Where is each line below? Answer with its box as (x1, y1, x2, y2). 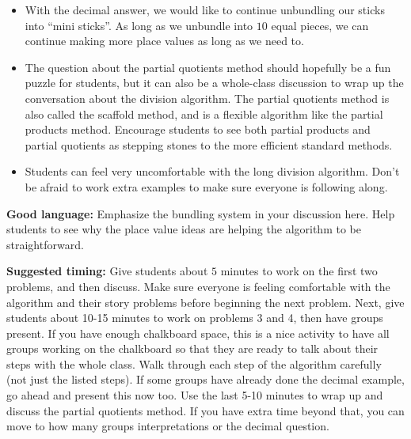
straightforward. (6, 236, 84, 252)
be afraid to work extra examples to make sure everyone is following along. (25, 178, 388, 195)
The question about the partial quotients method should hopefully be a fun (25, 59, 391, 75)
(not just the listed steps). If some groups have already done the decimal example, (6, 371, 405, 388)
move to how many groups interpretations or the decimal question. (6, 418, 329, 434)
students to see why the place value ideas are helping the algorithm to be (6, 221, 361, 237)
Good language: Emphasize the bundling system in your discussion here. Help (6, 205, 395, 221)
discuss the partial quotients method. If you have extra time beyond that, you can (6, 402, 405, 418)
